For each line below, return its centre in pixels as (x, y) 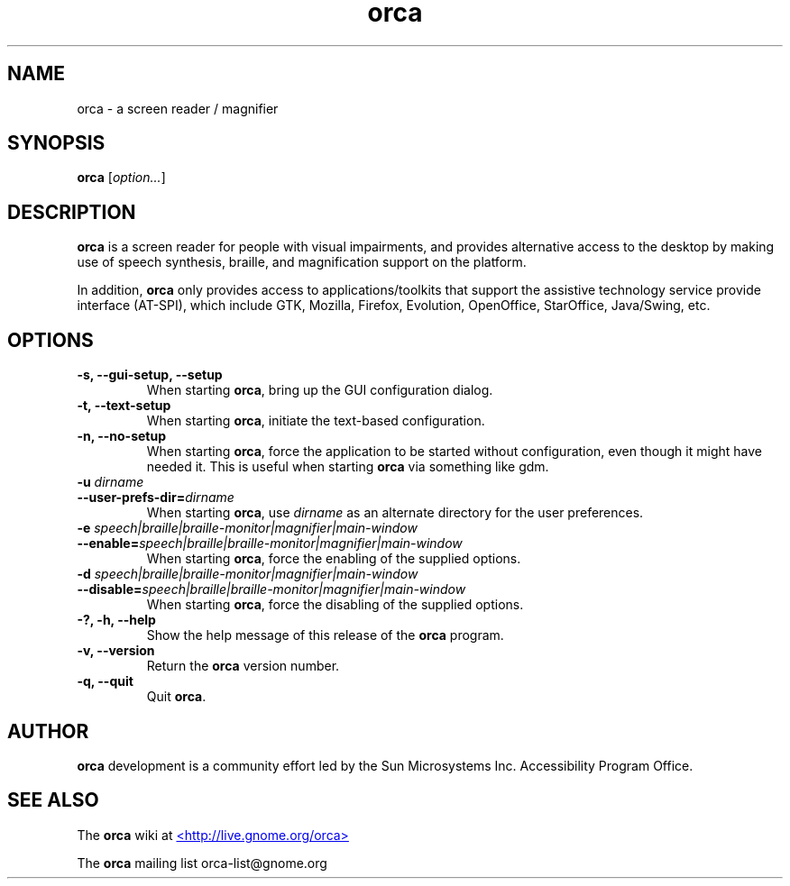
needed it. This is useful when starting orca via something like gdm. (348, 467)
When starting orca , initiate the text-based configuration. (316, 421)
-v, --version (116, 651)
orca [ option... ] (121, 178)
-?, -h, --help (116, 620)
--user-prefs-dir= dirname (156, 498)
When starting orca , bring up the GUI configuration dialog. (320, 390)
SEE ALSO (53, 800)
